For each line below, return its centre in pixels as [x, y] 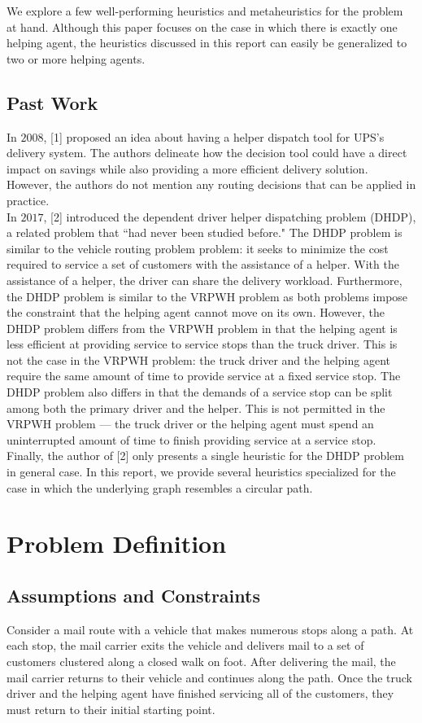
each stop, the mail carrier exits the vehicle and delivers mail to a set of [185, 645]
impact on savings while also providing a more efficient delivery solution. [187, 168]
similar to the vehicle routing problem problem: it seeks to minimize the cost [198, 248]
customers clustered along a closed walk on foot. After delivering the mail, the [201, 661]
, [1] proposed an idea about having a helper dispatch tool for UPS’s [214, 136]
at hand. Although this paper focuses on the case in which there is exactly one [202, 26]
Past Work [52, 102]
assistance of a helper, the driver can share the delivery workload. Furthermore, [204, 280]
